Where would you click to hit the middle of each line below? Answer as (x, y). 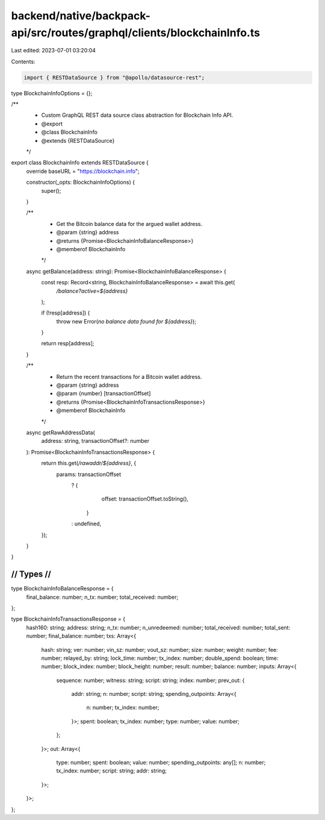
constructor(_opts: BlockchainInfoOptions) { (81, 182)
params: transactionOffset (89, 474)
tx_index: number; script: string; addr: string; (111, 771)
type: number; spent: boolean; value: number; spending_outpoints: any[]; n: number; (161, 763)
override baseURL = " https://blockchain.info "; (83, 171)
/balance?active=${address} (92, 291)
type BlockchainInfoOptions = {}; (52, 93)
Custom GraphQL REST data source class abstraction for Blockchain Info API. (137, 115)
